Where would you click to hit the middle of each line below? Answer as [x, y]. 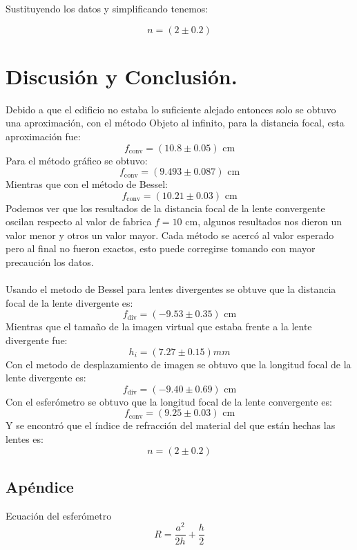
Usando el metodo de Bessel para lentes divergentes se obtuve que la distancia [171, 289]
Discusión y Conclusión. [122, 76]
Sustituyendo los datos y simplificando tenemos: [107, 8]
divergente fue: [37, 340]
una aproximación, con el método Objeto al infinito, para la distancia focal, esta [175, 123]
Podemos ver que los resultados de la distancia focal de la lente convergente [165, 208]
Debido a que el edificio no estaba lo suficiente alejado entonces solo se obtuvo [171, 109]
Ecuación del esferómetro [59, 515]
